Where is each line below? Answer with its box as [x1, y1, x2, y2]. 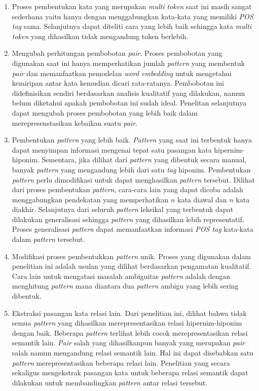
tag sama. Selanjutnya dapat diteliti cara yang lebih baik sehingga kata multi [12, 21, 252, 31]
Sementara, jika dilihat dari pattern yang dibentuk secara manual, [42, 154, 247, 165]
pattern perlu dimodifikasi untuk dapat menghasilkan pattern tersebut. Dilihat [12, 174, 255, 185]
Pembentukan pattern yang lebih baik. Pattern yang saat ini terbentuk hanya [12, 134, 252, 145]
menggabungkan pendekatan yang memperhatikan [12, 194, 169, 204]
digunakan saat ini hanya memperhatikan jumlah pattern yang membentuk [12, 57, 245, 68]
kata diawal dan [177, 194, 227, 204]
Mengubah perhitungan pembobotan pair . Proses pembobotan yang [12, 48, 223, 58]
